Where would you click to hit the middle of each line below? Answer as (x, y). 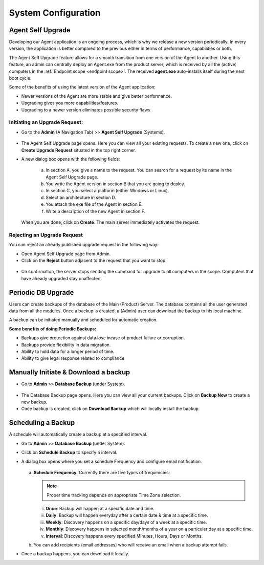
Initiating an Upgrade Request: (46, 122)
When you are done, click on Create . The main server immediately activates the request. (110, 222)
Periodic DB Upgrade (42, 293)
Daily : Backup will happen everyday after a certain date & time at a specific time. (127, 515)
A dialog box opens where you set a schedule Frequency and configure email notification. (112, 461)
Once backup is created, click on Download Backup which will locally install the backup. (110, 409)
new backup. (34, 402)
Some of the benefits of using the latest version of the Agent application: (82, 87)
